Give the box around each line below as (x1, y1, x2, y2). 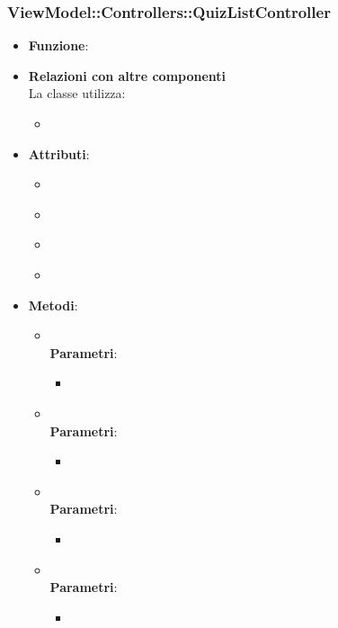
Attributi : (28, 144, 90, 163)
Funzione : (28, 36, 89, 55)
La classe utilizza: (28, 84, 126, 103)
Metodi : (28, 295, 78, 314)
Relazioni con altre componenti (28, 66, 227, 85)
